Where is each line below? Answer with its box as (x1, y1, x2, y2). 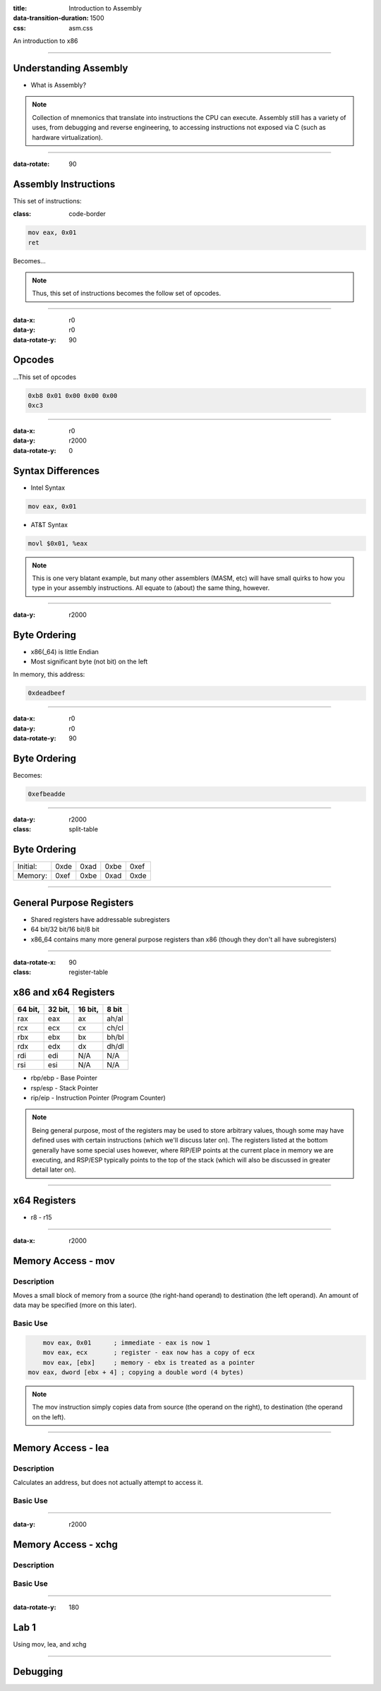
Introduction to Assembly (68, 4, 143, 12)
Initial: (17, 862, 37, 872)
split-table (68, 825, 99, 834)
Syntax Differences (13, 464, 100, 476)
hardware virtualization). (32, 133, 103, 141)
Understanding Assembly (13, 62, 128, 74)
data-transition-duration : (13, 14, 89, 23)
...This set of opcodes (13, 373, 77, 381)
